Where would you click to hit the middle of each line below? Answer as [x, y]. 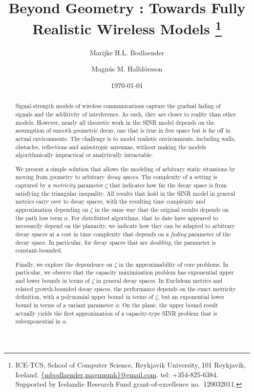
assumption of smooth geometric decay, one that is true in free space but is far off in [123, 130]
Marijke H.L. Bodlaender [127, 52]
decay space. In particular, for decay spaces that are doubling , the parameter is [116, 242]
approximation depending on [52, 209]
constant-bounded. [39, 250]
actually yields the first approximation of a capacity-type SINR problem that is [116, 313]
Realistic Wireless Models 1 [127, 28]
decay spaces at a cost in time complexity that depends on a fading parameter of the [123, 234]
